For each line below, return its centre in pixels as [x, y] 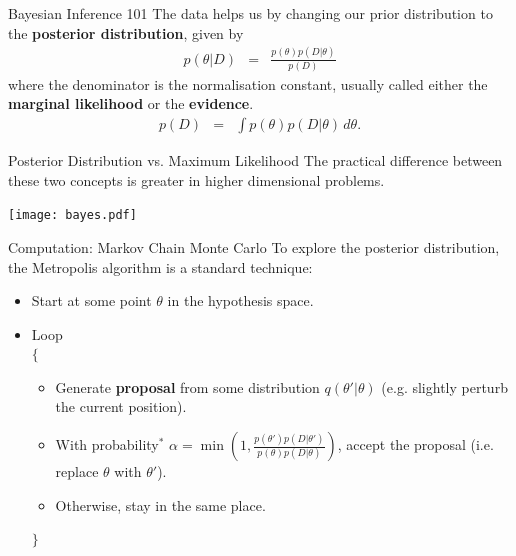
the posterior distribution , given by [126, 32]
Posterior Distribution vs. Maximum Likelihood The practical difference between [255, 160]
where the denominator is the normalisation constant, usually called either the [248, 83]
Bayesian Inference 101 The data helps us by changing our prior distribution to [250, 13]
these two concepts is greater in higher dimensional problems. [196, 179]
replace [77, 471]
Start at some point [91, 300]
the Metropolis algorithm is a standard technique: [160, 266]
